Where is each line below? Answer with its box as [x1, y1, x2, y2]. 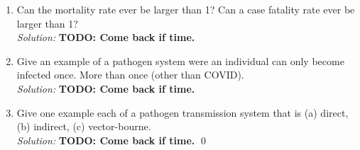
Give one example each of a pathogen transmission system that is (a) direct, [16, 105, 349, 120]
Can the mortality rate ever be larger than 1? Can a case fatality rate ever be [16, 2, 355, 16]
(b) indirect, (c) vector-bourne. [16, 119, 151, 134]
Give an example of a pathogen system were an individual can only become [16, 53, 344, 68]
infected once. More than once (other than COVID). [16, 67, 244, 82]
